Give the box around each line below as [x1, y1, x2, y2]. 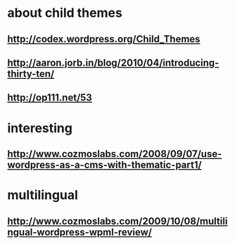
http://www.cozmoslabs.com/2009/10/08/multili [7, 215, 228, 227]
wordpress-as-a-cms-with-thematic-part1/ [7, 158, 202, 170]
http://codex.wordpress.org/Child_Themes [7, 33, 201, 45]
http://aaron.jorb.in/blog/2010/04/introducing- [7, 56, 220, 68]
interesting [7, 120, 72, 136]
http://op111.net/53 [7, 92, 93, 103]
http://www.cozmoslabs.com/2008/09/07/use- [7, 148, 222, 160]
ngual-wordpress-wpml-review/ [7, 226, 153, 238]
